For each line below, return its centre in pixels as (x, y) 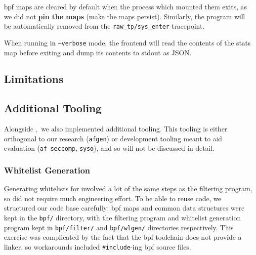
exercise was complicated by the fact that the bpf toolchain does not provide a (123, 237)
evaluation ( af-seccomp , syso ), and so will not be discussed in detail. (109, 148)
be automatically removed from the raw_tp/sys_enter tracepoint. (104, 26)
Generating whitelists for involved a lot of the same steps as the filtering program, (128, 189)
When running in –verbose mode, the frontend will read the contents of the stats (128, 42)
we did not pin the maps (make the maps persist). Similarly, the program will (125, 16)
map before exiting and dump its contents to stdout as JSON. (98, 52)
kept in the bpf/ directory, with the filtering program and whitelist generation (123, 217)
